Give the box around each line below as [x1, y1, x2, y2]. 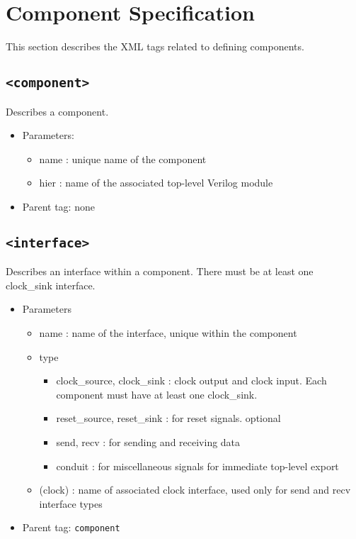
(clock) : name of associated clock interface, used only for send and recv [39, 482, 351, 497]
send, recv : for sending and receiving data [56, 435, 241, 449]
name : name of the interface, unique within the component [39, 326, 297, 340]
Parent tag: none [22, 199, 95, 213]
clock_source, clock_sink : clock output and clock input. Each [56, 373, 327, 388]
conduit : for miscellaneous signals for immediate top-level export [56, 458, 339, 473]
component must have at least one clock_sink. [56, 387, 258, 401]
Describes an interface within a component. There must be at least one [6, 264, 314, 279]
